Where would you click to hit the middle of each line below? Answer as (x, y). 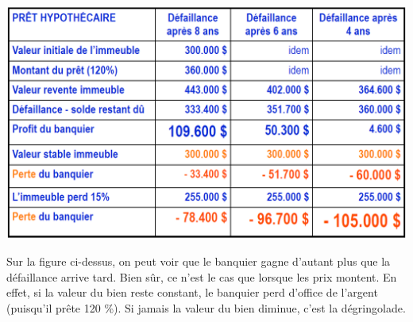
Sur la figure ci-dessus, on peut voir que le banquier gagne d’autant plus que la (199, 261)
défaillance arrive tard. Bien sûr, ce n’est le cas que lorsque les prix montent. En (202, 276)
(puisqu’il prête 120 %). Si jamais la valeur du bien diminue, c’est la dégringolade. (206, 307)
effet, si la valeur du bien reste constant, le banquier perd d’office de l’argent (192, 292)
